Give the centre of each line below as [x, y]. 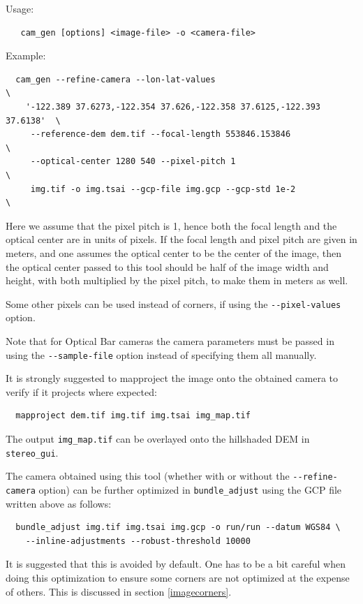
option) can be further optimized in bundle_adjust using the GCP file [190, 489]
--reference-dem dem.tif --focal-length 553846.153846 [161, 134]
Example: [26, 56]
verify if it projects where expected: [81, 391]
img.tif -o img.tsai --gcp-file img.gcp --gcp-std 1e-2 [163, 189]
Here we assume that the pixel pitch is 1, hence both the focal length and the [171, 225]
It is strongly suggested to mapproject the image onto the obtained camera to [172, 378]
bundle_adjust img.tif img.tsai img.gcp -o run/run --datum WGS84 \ [178, 528]
